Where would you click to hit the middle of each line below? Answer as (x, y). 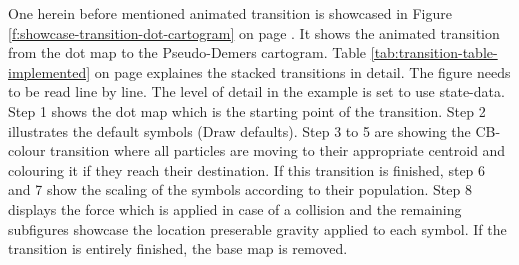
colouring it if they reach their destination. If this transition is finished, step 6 (247, 169)
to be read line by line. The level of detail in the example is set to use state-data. (256, 91)
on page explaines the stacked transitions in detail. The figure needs (302, 71)
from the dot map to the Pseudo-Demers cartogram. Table (187, 52)
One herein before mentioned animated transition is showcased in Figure (230, 13)
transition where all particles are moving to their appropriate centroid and (278, 150)
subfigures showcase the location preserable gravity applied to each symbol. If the (257, 228)
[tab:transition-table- (434, 52)
